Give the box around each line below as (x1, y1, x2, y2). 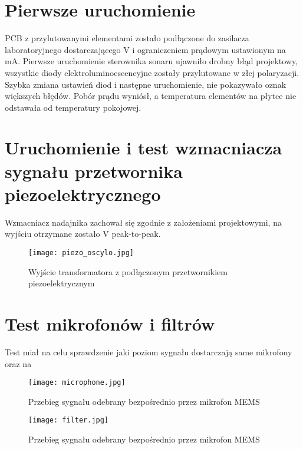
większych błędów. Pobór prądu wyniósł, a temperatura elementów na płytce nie (5, 90, 297, 102)
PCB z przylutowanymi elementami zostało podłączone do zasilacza (5, 32, 249, 44)
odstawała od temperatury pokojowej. (5, 101, 141, 113)
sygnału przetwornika (5, 159, 183, 183)
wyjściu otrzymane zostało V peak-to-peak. (5, 227, 161, 240)
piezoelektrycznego (5, 181, 161, 206)
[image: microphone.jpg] (28, 378, 126, 387)
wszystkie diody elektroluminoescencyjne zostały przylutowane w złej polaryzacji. (5, 66, 299, 78)
